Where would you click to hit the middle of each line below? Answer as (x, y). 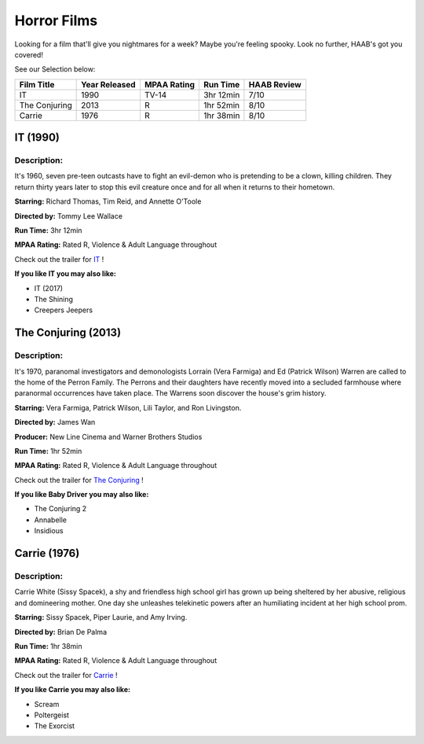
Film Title (37, 84)
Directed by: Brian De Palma (61, 632)
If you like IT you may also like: (66, 274)
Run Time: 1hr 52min (48, 451)
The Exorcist (54, 726)
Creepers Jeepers (64, 310)
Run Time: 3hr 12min (48, 230)
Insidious (49, 531)
